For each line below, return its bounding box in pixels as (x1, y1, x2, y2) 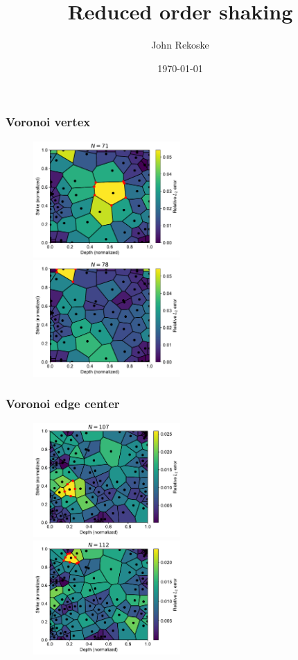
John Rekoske (151, 37, 209, 52)
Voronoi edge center (6, 395, 120, 412)
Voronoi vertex (6, 113, 91, 130)
